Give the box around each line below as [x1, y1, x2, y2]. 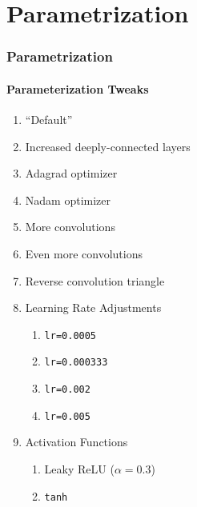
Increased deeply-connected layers [25, 138, 191, 154]
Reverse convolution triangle [25, 272, 165, 289]
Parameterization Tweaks [6, 80, 149, 97]
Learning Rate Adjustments [25, 299, 162, 316]
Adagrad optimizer [25, 165, 118, 182]
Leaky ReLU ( [44, 460, 115, 477]
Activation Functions [25, 433, 128, 450]
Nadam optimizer [25, 191, 111, 208]
